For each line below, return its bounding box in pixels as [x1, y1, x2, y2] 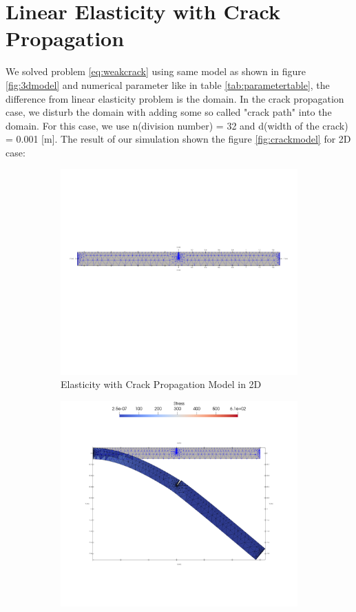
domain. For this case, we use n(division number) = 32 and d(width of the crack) [6, 118, 348, 132]
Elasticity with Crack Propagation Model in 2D [61, 377, 262, 391]
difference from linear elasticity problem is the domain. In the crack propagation [6, 91, 344, 105]
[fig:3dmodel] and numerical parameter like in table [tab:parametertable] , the [6, 77, 330, 92]
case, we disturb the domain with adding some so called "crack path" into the [6, 105, 332, 119]
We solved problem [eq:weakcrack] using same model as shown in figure [6, 64, 306, 79]
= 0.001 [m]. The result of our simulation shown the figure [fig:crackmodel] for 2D [6, 132, 351, 146]
